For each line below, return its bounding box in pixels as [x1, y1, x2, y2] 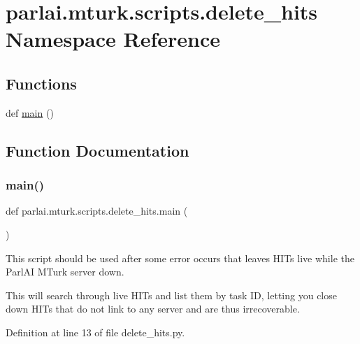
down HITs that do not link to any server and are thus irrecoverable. [6, 301, 300, 316]
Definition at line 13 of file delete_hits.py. [6, 324, 185, 339]
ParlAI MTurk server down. [6, 264, 124, 279]
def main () [6, 105, 54, 120]
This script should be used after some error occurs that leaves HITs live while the [6, 250, 354, 265]
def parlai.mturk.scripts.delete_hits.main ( [6, 203, 188, 218]
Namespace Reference [6, 24, 220, 53]
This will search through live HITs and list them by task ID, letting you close [6, 287, 337, 302]
